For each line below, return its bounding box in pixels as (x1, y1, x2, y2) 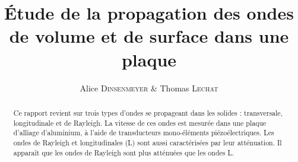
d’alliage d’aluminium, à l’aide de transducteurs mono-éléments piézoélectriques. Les (13, 128, 274, 138)
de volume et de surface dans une (9, 24, 289, 48)
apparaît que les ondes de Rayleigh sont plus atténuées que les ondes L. (13, 147, 234, 157)
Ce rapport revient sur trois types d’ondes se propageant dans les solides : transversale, (13, 107, 283, 117)
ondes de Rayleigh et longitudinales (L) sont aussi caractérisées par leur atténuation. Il (13, 137, 282, 147)
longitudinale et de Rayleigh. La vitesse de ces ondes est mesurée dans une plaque (13, 117, 267, 128)
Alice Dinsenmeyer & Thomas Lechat (80, 81, 218, 94)
